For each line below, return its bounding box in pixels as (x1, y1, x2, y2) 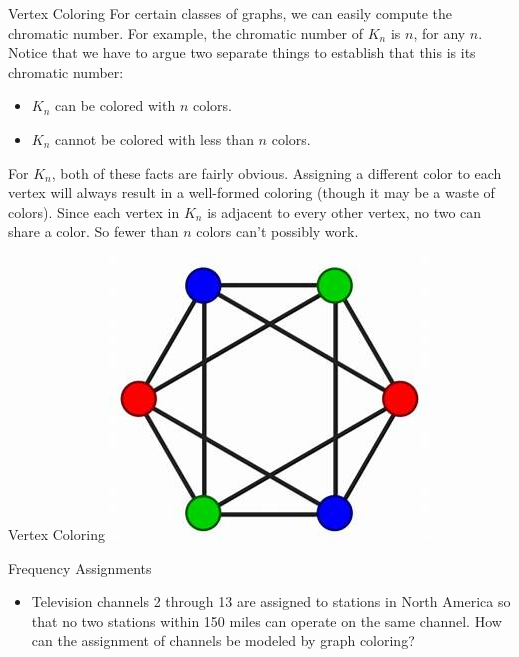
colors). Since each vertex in (8, 201, 180, 222)
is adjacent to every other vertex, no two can (207, 201, 482, 222)
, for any (413, 22, 466, 43)
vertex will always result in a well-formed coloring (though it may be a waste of (8, 182, 495, 203)
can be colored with (55, 95, 176, 116)
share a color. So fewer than (8, 221, 179, 242)
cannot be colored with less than (55, 128, 254, 149)
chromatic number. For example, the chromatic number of (8, 22, 364, 43)
